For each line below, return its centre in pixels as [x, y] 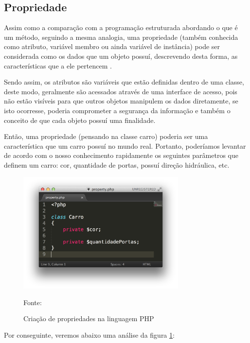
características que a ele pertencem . [58, 65]
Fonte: [33, 302]
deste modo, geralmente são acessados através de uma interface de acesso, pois [121, 91]
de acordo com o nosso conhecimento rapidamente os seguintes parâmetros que [121, 155]
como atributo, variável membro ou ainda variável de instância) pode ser [112, 46]
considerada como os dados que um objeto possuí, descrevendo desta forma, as [121, 56]
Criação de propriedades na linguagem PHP [89, 318]
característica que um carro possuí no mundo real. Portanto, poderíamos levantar [125, 146]
